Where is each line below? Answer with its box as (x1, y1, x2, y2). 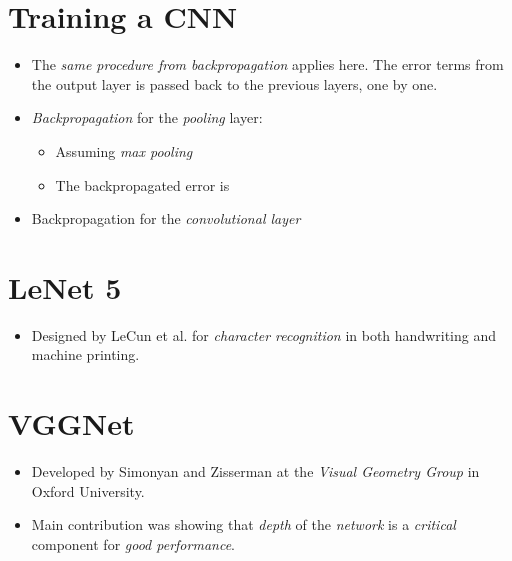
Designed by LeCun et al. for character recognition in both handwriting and (31, 324, 497, 345)
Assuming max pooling (55, 140, 193, 161)
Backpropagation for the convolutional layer (31, 208, 301, 229)
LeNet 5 (8, 266, 122, 307)
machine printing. (31, 344, 140, 365)
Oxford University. (31, 480, 145, 501)
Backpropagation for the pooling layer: (31, 107, 263, 128)
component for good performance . (31, 533, 235, 554)
